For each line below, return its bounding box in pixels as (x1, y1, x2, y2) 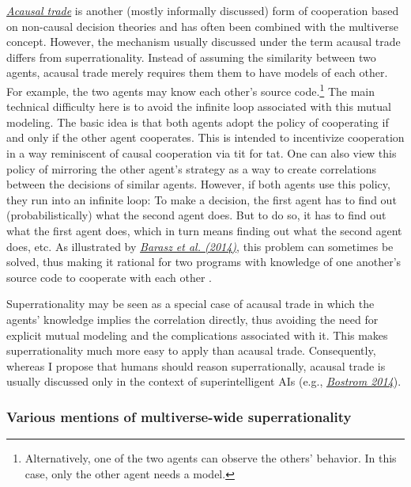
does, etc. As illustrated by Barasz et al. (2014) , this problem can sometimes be (6, 238, 394, 254)
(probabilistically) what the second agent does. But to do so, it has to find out (6, 207, 386, 223)
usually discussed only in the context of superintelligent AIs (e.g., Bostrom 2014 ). (6, 373, 402, 390)
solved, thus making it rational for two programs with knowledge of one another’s (6, 253, 402, 270)
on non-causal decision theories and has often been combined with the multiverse (6, 17, 398, 34)
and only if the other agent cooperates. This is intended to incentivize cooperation (6, 129, 405, 146)
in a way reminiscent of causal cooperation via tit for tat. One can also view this (6, 145, 397, 161)
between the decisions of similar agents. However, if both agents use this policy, (6, 176, 390, 192)
